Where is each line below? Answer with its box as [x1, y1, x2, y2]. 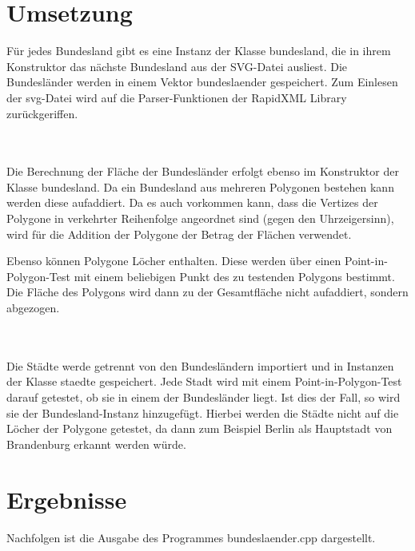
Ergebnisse [6, 482, 127, 515]
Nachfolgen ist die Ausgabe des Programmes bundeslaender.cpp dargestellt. [6, 529, 376, 545]
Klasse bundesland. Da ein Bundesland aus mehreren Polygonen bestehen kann [6, 178, 394, 195]
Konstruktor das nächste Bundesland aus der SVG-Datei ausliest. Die [6, 57, 348, 74]
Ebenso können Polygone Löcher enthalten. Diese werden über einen [6, 252, 341, 269]
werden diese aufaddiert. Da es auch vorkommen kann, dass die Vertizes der [6, 194, 378, 211]
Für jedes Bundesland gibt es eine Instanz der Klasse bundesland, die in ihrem [6, 42, 391, 59]
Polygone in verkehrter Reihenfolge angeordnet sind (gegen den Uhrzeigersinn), [6, 210, 394, 227]
